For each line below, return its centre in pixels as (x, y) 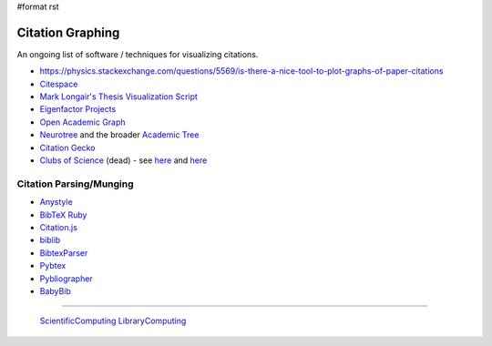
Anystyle (56, 202)
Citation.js (58, 227)
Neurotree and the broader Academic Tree (119, 135)
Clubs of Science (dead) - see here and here (123, 160)
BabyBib (56, 290)
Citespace (59, 84)
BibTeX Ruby (63, 215)
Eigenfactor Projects (78, 109)
